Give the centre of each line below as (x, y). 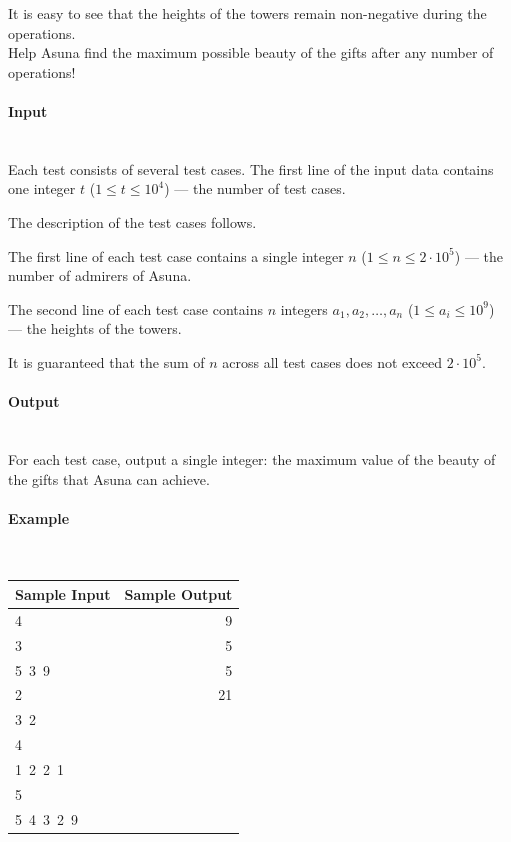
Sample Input (63, 593)
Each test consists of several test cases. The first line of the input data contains (251, 168)
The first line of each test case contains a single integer (176, 255)
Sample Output (178, 593)
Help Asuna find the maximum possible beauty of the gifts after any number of (251, 52)
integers (304, 308)
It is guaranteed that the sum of (106, 361)
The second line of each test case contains (135, 308)
